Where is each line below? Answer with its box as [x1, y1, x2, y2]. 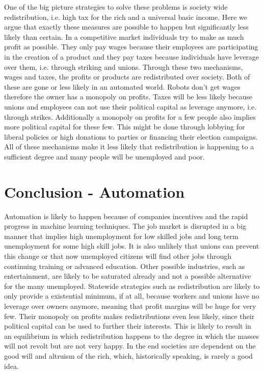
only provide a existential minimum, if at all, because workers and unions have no [4, 290, 259, 301]
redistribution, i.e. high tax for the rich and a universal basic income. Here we [4, 11, 247, 22]
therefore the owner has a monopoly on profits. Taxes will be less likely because [4, 91, 253, 102]
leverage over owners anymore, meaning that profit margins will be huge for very [4, 300, 256, 311]
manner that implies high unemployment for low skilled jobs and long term [4, 230, 239, 241]
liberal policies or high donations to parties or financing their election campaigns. [4, 131, 258, 142]
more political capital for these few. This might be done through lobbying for [4, 121, 245, 132]
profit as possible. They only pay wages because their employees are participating [4, 41, 258, 52]
